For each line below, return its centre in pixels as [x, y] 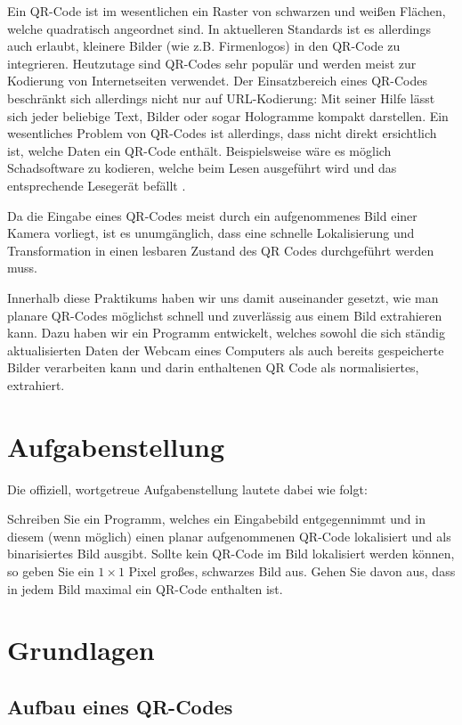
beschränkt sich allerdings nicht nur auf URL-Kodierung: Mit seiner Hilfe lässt [221, 98]
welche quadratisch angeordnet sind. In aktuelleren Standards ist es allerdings [219, 28]
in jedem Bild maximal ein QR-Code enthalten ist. [145, 588]
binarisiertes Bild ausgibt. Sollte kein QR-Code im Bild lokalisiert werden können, [231, 554]
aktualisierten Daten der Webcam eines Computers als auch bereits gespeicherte [226, 350]
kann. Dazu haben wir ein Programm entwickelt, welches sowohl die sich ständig [226, 333]
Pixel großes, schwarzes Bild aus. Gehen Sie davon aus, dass [292, 570]
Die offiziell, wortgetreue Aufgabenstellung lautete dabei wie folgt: [187, 489]
